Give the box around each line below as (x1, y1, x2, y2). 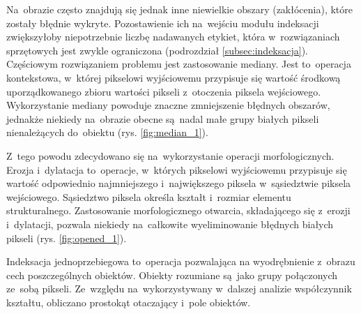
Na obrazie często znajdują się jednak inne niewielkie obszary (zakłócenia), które (6, 2, 353, 16)
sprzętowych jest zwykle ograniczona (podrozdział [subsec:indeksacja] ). (6, 43, 308, 57)
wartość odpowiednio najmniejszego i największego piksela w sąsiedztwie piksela (6, 176, 351, 190)
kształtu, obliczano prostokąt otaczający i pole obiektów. (6, 294, 251, 309)
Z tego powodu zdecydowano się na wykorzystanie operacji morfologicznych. (6, 148, 335, 163)
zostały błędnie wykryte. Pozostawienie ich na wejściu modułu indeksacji (6, 15, 319, 30)
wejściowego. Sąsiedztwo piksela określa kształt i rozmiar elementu (6, 189, 291, 204)
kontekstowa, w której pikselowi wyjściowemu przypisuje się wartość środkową (6, 70, 341, 84)
